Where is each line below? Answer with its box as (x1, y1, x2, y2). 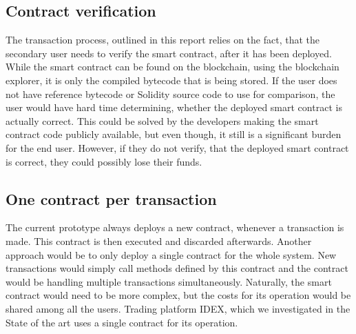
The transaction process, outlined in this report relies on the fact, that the (6, 32, 320, 47)
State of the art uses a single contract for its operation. (6, 315, 238, 329)
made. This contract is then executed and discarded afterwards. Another (6, 233, 312, 248)
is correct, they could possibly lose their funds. (6, 154, 202, 168)
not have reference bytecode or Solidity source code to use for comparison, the (6, 86, 335, 101)
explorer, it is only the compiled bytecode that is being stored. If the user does (6, 72, 337, 87)
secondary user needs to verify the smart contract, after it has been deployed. (6, 46, 332, 60)
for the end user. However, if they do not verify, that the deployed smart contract (6, 140, 349, 155)
